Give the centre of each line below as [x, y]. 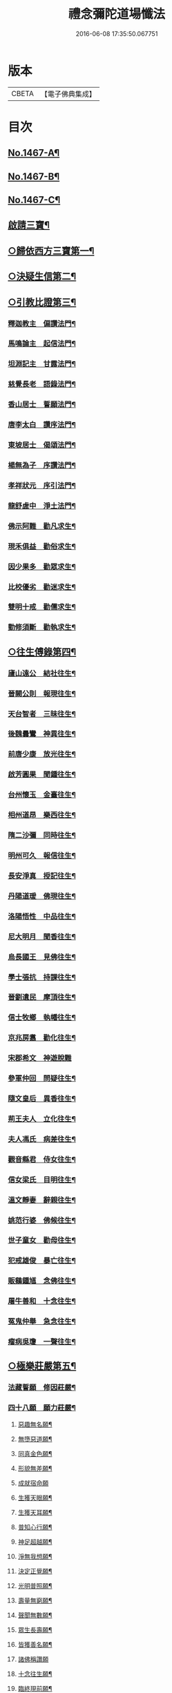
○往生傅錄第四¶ [42, 652]
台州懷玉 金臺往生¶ [42, 795]
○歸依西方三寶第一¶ [51, 250]
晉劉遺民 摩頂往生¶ [42, 997]
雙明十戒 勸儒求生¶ [42, 607]
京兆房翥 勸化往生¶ [42, 1038]
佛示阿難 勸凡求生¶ [42, 526]
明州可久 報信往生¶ [42, 855]
